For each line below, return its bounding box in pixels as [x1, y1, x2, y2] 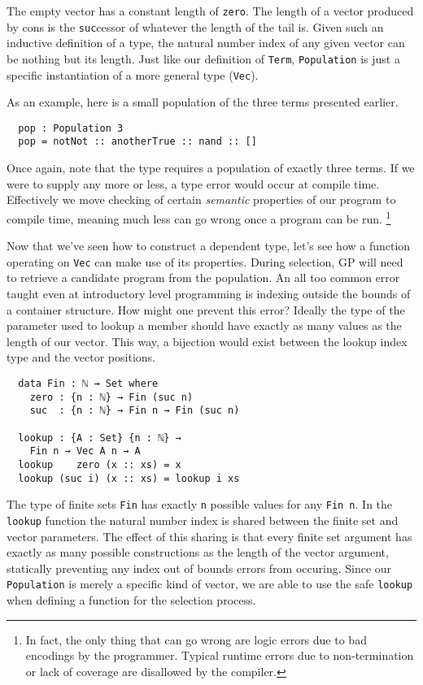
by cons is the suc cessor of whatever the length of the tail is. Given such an [7, 18, 384, 35]
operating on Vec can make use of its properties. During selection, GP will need [7, 253, 403, 270]
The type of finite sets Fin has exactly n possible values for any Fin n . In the [7, 496, 393, 513]
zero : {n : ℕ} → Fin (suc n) [29, 391, 194, 403]
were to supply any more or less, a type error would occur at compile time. [7, 175, 380, 192]
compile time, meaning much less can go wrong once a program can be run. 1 [7, 207, 391, 227]
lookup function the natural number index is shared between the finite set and [7, 511, 399, 528]
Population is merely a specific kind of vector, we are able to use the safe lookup [7, 575, 413, 592]
